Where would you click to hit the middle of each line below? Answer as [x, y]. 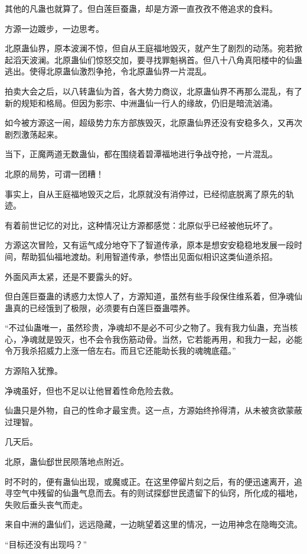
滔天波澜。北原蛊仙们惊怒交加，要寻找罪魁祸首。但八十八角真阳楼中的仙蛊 [157, 59]
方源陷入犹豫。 [34, 371]
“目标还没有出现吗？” [46, 544]
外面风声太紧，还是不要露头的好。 [71, 276]
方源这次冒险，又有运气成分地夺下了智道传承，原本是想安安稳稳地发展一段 [149, 245]
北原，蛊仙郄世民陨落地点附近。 [67, 462]
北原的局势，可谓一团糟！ [54, 173]
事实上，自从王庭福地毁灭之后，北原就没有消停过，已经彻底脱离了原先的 [145, 193]
